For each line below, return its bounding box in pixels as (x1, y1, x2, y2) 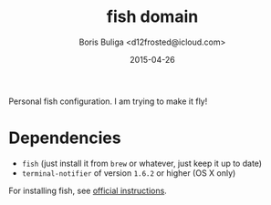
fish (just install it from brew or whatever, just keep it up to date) (21, 158, 262, 169)
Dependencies (8, 128, 121, 149)
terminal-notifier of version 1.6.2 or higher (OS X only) (21, 167, 236, 179)
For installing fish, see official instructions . (8, 185, 168, 196)
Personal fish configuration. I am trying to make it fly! (8, 96, 208, 107)
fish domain (106, 6, 199, 27)
